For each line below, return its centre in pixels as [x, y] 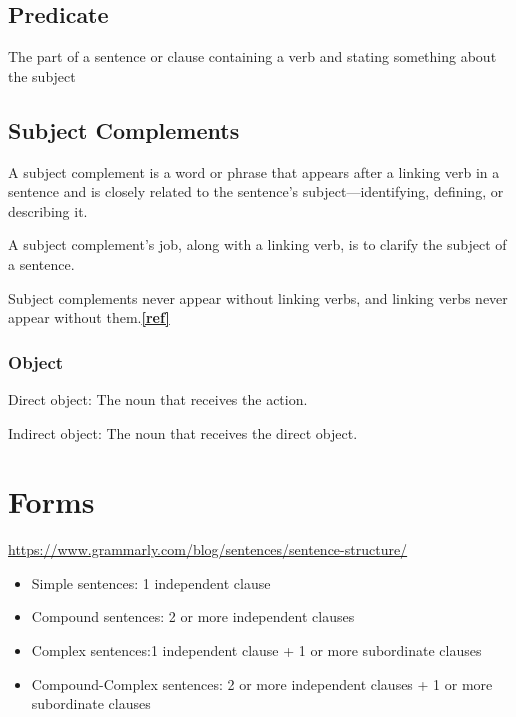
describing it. [48, 210]
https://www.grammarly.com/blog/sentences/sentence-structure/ [208, 549]
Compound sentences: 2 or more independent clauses [193, 616]
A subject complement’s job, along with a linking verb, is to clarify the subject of [257, 244]
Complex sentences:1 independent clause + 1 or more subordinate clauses [256, 650]
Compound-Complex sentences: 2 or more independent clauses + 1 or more [262, 683]
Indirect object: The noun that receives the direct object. [183, 432]
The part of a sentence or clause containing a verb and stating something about [252, 56]
